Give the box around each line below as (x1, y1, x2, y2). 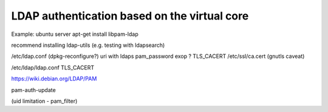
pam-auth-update (11, 86, 56, 94)
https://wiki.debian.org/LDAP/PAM (11, 75, 97, 82)
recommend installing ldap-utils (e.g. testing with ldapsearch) (11, 41, 165, 49)
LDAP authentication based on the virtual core (11, 9, 249, 23)
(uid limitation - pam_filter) (11, 97, 78, 105)
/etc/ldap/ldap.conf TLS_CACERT (11, 64, 94, 71)
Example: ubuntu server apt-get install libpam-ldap (11, 30, 139, 38)
